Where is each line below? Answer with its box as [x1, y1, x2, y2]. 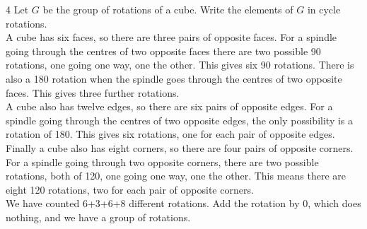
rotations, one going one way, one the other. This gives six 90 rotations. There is [6, 57, 354, 72]
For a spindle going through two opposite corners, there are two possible [6, 154, 319, 169]
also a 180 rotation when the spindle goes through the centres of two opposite [6, 71, 342, 86]
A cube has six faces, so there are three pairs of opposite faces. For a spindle [6, 30, 337, 45]
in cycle [307, 2, 341, 16]
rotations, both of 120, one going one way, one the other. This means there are [6, 168, 346, 183]
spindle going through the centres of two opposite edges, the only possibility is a [6, 112, 354, 127]
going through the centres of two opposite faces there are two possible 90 [6, 43, 321, 58]
